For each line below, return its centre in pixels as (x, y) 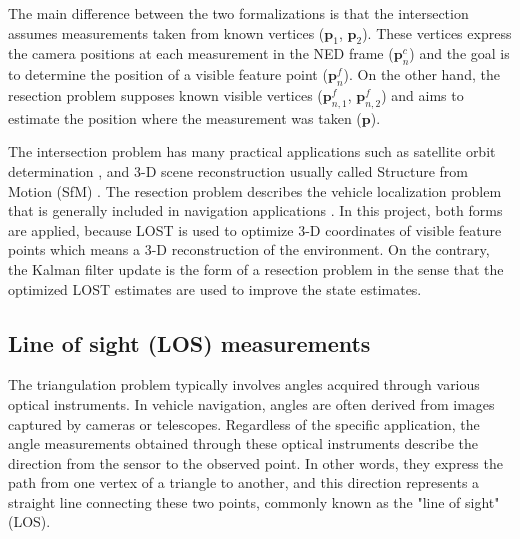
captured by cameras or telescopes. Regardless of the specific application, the (244, 423)
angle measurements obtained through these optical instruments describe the (243, 443)
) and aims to (422, 94)
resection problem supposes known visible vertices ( (165, 94)
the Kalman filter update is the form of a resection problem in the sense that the (256, 268)
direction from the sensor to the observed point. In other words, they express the (255, 462)
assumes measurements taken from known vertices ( (166, 32)
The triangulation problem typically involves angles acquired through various (244, 384)
